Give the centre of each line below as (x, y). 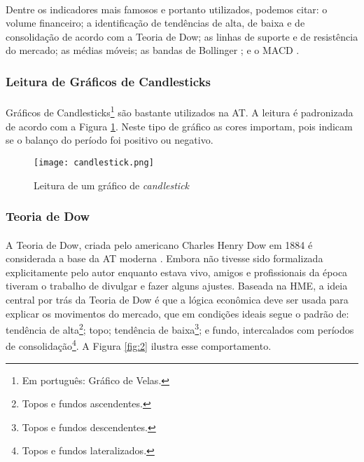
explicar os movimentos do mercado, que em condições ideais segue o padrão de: (177, 313)
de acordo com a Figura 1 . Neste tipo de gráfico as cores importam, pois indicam (179, 126)
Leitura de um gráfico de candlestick (112, 185)
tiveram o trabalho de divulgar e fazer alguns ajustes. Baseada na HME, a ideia (177, 286)
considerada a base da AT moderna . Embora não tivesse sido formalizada (164, 258)
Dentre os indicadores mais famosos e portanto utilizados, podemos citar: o (167, 9)
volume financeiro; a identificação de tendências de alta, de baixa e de (155, 23)
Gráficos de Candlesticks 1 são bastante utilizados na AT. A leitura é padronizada (180, 111)
